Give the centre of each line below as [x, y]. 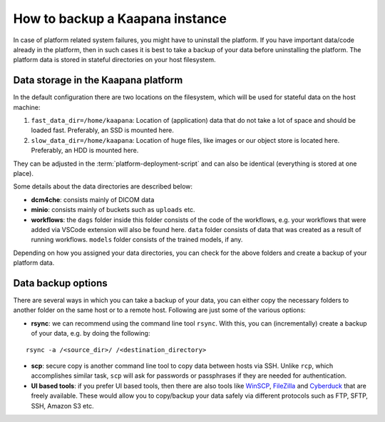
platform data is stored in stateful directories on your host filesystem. [114, 60]
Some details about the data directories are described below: [103, 186]
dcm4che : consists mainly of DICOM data [93, 199]
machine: [27, 107]
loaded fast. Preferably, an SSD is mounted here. [103, 130]
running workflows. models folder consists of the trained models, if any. [137, 240]
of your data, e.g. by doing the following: [91, 333]
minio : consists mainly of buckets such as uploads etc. [113, 210]
